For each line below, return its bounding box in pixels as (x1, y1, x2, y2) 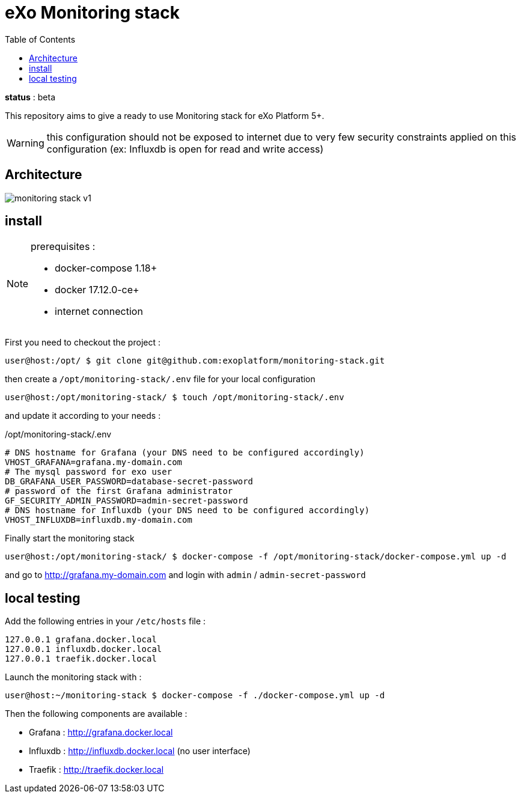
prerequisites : (31, 240, 96, 253)
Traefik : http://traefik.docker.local (29, 764, 164, 775)
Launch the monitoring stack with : (5, 672, 142, 683)
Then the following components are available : (5, 708, 187, 719)
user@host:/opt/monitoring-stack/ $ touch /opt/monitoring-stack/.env (5, 392, 344, 403)
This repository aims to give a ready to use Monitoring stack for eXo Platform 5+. (5, 110, 324, 121)
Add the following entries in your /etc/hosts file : (5, 616, 206, 627)
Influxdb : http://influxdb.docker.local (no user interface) (29, 746, 251, 757)
